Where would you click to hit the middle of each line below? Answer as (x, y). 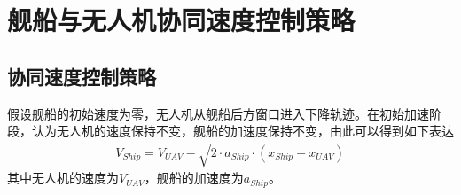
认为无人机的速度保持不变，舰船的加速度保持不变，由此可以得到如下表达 (242, 131)
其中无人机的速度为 (63, 178)
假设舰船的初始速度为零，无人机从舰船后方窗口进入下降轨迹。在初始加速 (218, 113)
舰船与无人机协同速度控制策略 (181, 20)
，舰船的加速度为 (194, 178)
